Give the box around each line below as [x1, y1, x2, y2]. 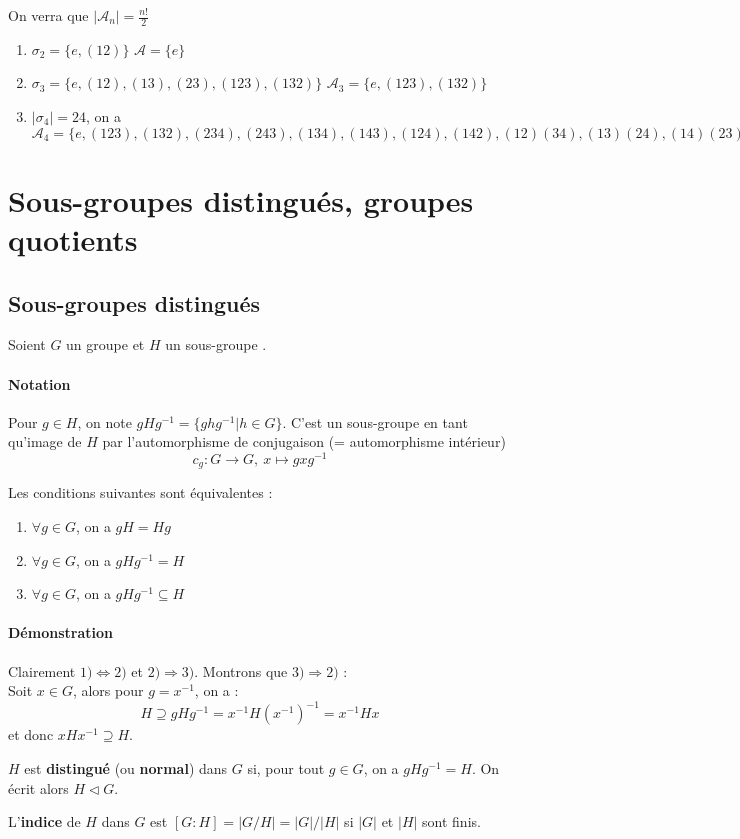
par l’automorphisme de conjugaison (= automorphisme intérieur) [102, 431, 506, 452]
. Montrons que [194, 660, 288, 681]
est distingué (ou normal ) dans [24, 757, 228, 778]
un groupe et [66, 334, 145, 355]
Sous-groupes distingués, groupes [8, 179, 474, 220]
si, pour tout [247, 757, 325, 778]
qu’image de [8, 431, 82, 452]
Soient [8, 334, 46, 355]
